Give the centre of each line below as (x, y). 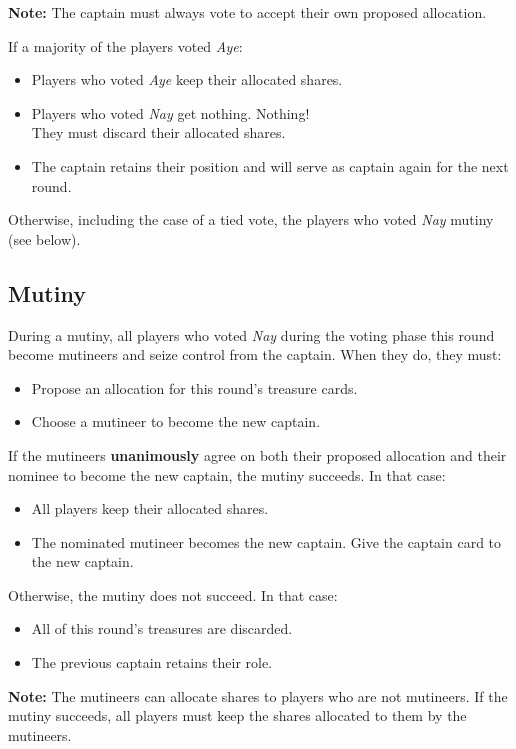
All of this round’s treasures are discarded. (162, 628)
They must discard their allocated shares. (158, 132)
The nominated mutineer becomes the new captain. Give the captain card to (266, 541)
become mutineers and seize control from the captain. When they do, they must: (255, 354)
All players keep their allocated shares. (150, 508)
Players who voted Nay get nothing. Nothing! (170, 112)
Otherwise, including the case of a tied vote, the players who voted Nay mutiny (251, 219)
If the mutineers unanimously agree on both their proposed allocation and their (257, 454)
